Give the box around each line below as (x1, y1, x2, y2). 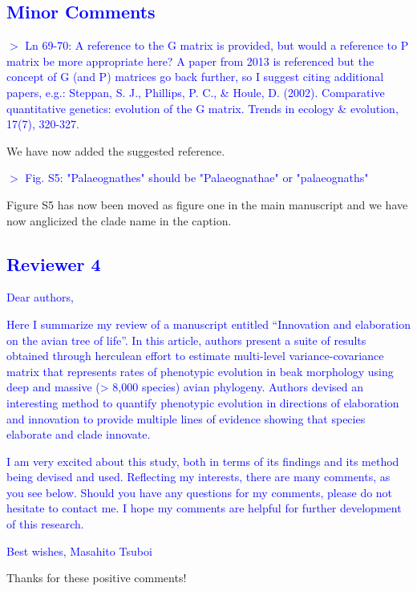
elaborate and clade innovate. (6, 426, 151, 443)
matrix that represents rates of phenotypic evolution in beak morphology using (6, 362, 394, 379)
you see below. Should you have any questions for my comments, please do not (6, 484, 393, 500)
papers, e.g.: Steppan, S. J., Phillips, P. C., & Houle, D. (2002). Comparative (6, 83, 385, 100)
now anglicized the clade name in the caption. (6, 212, 232, 229)
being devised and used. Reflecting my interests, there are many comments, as (6, 468, 391, 485)
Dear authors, (6, 289, 74, 306)
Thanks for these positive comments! (6, 569, 187, 586)
